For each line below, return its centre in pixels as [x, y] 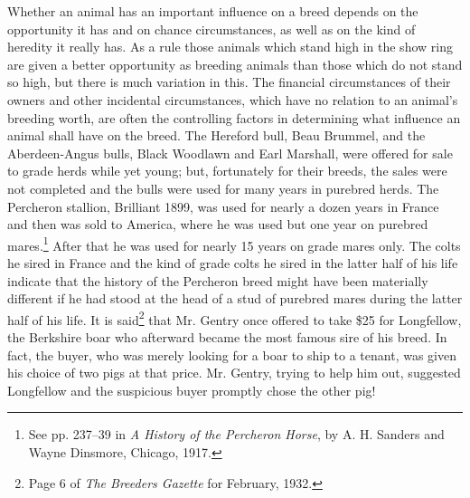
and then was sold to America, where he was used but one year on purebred [218, 224]
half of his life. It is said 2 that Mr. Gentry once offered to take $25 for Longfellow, [235, 318]
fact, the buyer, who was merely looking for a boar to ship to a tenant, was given [232, 354]
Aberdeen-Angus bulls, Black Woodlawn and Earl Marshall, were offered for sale [230, 153]
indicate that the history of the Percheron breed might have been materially [218, 280]
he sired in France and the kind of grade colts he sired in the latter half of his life [233, 262]
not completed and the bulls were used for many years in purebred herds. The [223, 188]
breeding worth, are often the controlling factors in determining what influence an [234, 117]
